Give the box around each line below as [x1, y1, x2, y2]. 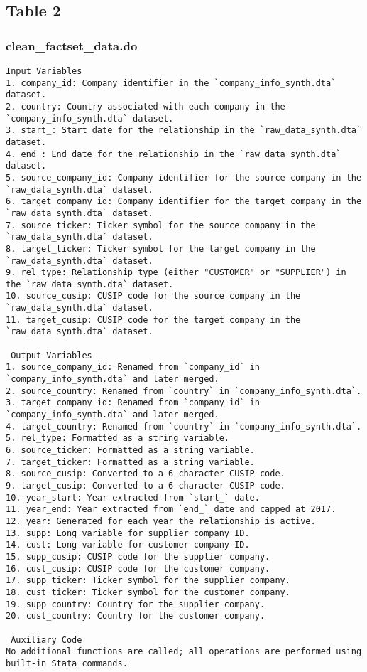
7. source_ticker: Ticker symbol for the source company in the [6, 220, 316, 230]
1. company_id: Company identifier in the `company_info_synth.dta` [6, 78, 336, 88]
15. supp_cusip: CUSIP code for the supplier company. [6, 551, 270, 562]
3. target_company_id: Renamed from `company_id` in [6, 398, 260, 408]
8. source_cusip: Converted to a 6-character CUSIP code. [6, 469, 285, 479]
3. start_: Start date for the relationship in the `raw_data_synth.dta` [6, 125, 362, 136]
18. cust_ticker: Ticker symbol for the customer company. [6, 587, 290, 597]
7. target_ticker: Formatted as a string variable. [6, 457, 255, 467]
